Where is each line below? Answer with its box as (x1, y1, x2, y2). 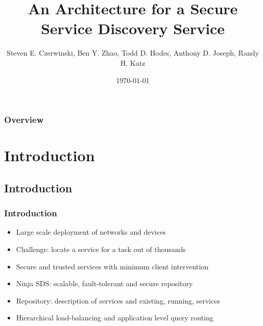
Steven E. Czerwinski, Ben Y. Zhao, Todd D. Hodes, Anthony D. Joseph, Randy (7, 47, 259, 58)
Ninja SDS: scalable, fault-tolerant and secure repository (16, 278, 193, 289)
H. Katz (120, 57, 146, 68)
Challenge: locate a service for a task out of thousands (16, 243, 186, 254)
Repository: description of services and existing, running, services (16, 295, 220, 306)
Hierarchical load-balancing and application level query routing (16, 312, 213, 323)
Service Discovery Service (40, 18, 225, 39)
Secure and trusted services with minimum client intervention (16, 261, 209, 271)
